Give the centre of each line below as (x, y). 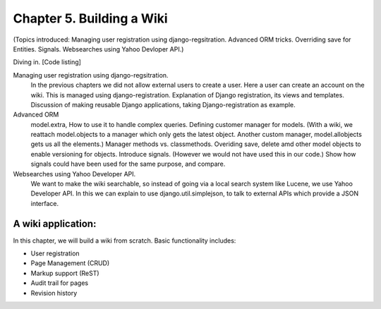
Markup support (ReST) (65, 273)
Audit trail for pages (59, 283)
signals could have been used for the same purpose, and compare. (128, 164)
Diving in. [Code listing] (47, 62)
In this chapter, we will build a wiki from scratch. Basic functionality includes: (125, 241)
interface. (45, 203)
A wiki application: (55, 223)
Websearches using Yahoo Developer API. (74, 174)
